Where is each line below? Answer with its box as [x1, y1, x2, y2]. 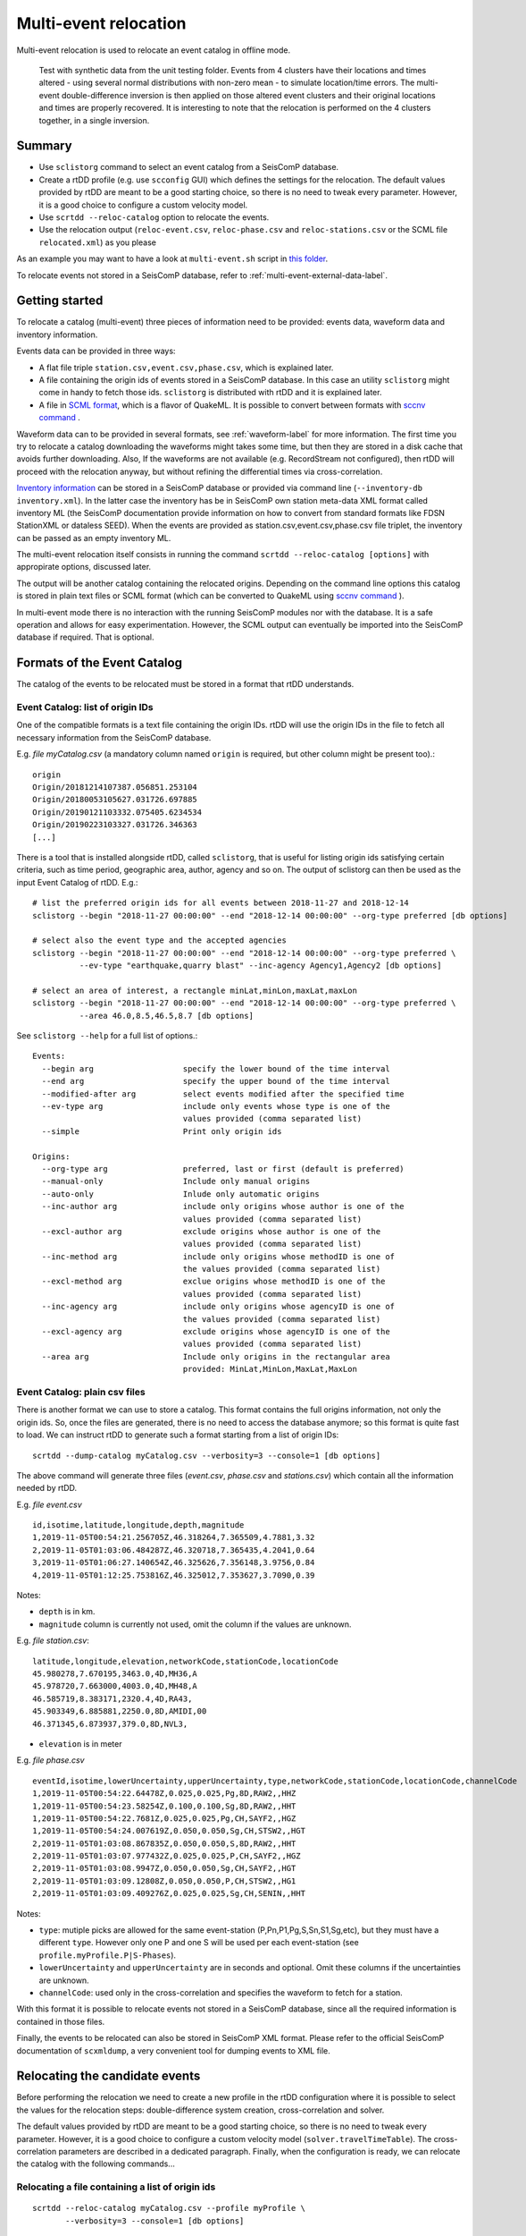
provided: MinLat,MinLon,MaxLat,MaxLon [182, 1364, 357, 1375]
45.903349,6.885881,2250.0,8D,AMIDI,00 [32, 1707, 207, 1716]
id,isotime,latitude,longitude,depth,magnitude [32, 1520, 245, 1530]
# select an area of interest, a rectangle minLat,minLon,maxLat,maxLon [32, 985, 357, 995]
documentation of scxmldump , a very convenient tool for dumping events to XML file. [16, 2045, 330, 2056]
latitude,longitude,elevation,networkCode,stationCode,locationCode [32, 1656, 338, 1666]
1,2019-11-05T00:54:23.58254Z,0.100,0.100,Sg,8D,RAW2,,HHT [32, 1800, 296, 1811]
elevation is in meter [38, 1738, 122, 1749]
